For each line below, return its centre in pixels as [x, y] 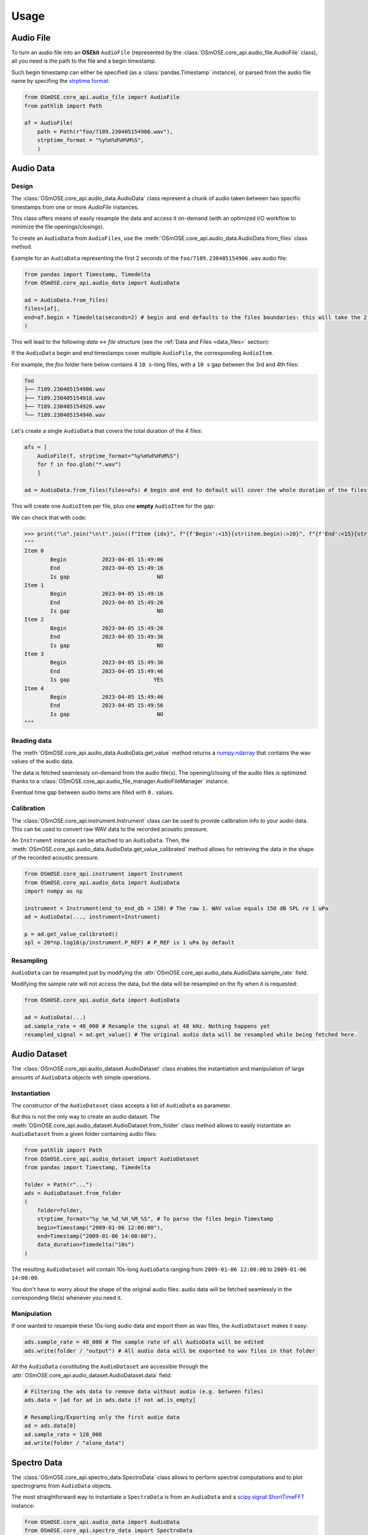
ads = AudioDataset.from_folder [73, 1193]
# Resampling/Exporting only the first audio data [102, 1417]
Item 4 [34, 688]
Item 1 [34, 585]
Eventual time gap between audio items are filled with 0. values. [93, 793]
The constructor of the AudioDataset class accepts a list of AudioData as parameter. [121, 1105]
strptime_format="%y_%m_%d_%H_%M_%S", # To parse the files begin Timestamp [155, 1219]
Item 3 [34, 654]
